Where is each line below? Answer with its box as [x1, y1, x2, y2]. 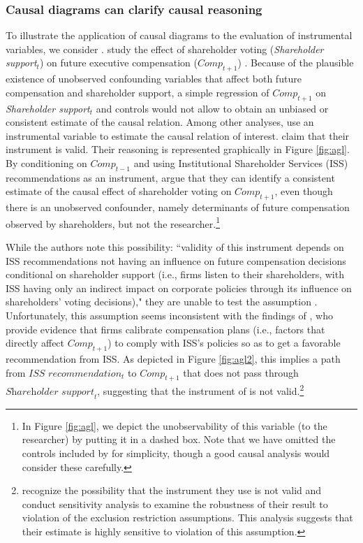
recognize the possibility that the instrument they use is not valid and [22, 483, 322, 498]
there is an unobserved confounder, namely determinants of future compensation [6, 200, 350, 215]
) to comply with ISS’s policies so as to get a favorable [108, 335, 341, 350]
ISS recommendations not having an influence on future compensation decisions [6, 253, 346, 268]
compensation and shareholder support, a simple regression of [6, 85, 269, 99]
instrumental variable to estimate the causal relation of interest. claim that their [6, 128, 350, 143]
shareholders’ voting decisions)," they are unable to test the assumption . [6, 294, 318, 309]
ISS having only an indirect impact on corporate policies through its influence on [6, 280, 352, 295]
